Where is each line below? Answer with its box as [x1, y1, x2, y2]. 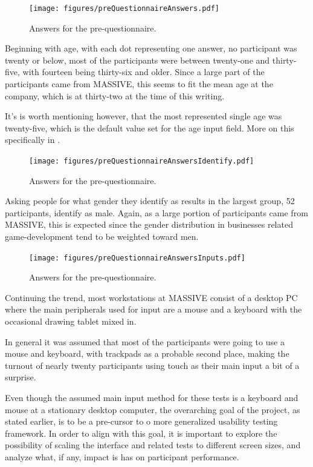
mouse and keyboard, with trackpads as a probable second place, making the [5, 347, 289, 360]
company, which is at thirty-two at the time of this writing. [5, 89, 225, 102]
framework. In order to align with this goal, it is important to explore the [5, 426, 277, 439]
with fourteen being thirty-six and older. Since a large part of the [22, 65, 265, 78]
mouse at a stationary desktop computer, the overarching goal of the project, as [5, 403, 300, 416]
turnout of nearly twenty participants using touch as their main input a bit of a [5, 359, 300, 371]
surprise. [5, 371, 36, 383]
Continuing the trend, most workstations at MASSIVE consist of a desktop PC [5, 291, 298, 303]
